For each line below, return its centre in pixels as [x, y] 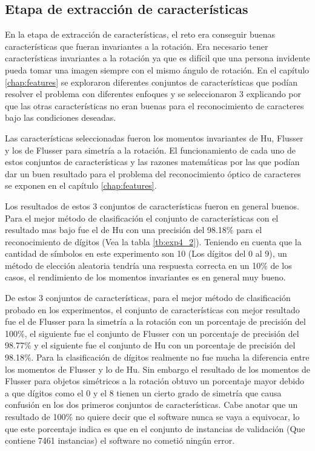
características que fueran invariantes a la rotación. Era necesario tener [137, 46]
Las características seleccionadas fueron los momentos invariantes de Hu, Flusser [154, 137]
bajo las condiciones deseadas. [61, 117]
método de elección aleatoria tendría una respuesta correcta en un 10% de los [148, 265]
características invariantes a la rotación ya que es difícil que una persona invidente [157, 58]
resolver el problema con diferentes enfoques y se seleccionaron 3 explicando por [153, 94]
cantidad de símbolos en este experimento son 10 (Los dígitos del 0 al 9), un [146, 253]
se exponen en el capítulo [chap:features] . [81, 185]
